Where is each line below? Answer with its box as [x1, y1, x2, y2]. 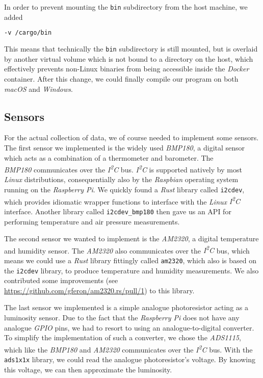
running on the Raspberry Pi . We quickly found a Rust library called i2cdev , [4, 184, 245, 194]
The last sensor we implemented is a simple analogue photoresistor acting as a [4, 302, 248, 313]
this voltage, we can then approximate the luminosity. [4, 364, 172, 374]
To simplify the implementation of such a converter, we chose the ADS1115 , [4, 332, 241, 343]
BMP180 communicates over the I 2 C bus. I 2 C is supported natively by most [4, 163, 242, 174]
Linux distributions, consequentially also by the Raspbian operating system [4, 174, 239, 185]
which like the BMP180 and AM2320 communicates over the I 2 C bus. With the [4, 342, 253, 355]
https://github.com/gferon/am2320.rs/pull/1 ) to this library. [4, 285, 195, 295]
